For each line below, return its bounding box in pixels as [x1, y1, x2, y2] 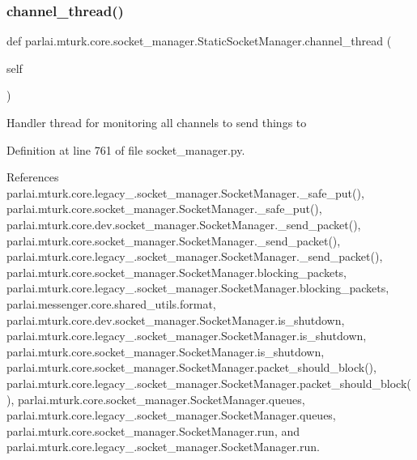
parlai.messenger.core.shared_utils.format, [6, 295, 216, 312]
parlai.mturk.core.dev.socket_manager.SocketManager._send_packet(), [6, 215, 361, 232]
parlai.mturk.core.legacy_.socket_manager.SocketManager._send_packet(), [6, 248, 383, 265]
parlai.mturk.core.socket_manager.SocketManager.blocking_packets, [6, 263, 347, 280]
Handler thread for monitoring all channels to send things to [6, 114, 307, 130]
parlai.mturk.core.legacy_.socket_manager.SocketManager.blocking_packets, [6, 279, 389, 296]
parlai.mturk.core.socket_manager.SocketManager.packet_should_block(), [6, 359, 377, 376]
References [6, 168, 59, 185]
